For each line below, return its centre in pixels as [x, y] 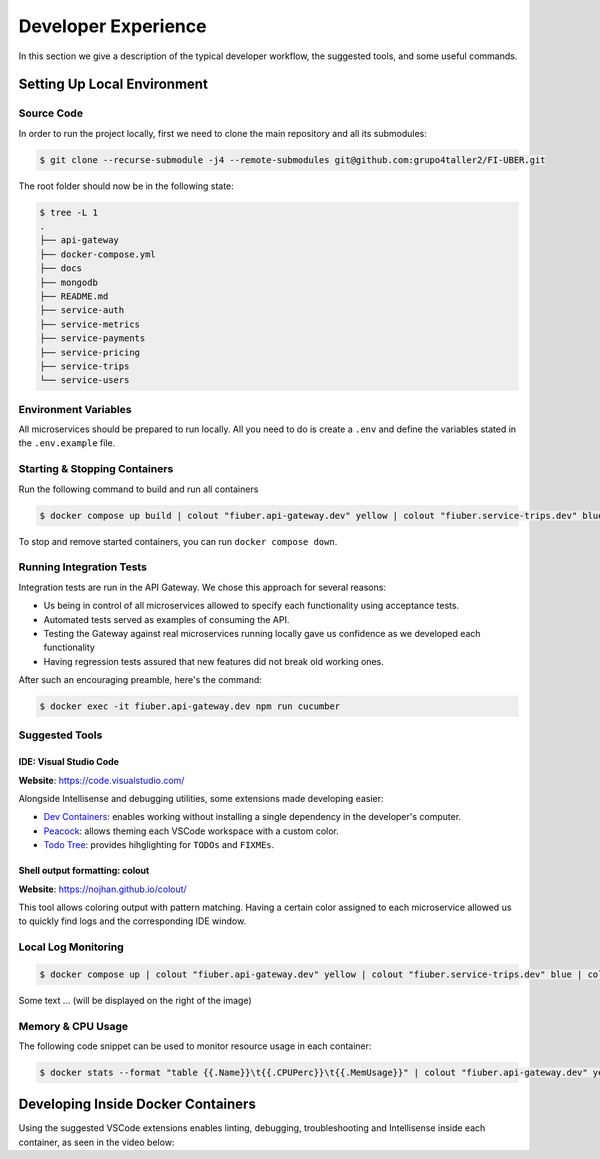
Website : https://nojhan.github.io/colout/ [102, 889]
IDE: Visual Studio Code [69, 762]
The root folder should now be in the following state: [126, 186]
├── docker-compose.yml [98, 254]
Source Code [51, 113]
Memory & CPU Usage [73, 1026]
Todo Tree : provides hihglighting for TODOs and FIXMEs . [159, 845]
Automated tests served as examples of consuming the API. [166, 619]
